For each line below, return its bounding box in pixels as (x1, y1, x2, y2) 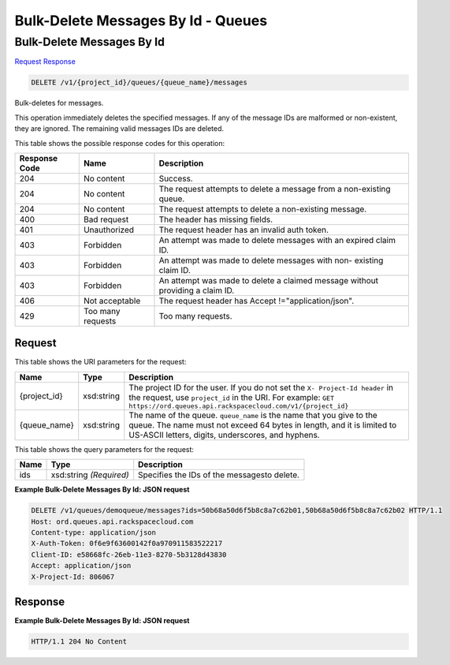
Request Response (14, 57, 76, 66)
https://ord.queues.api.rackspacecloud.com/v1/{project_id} (128, 402, 349, 410)
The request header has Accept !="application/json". (158, 295, 355, 306)
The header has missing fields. (158, 214, 273, 225)
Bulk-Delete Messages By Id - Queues (14, 12, 268, 29)
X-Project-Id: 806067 (31, 572, 115, 581)
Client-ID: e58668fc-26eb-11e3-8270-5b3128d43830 (31, 550, 227, 559)
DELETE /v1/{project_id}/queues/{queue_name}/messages (31, 78, 247, 87)
